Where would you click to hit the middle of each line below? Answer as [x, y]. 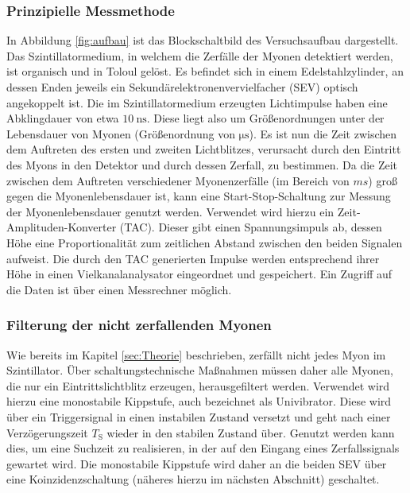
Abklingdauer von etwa [63, 118]
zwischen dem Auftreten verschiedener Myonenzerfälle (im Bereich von [178, 180]
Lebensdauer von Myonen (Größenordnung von [121, 133]
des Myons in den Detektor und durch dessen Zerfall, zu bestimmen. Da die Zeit [202, 164]
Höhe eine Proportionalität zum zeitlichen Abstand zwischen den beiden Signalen [205, 242]
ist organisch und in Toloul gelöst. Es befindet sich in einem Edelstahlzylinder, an [205, 71]
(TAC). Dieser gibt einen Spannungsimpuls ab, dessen [251, 227]
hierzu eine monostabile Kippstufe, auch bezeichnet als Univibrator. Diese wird [199, 401]
